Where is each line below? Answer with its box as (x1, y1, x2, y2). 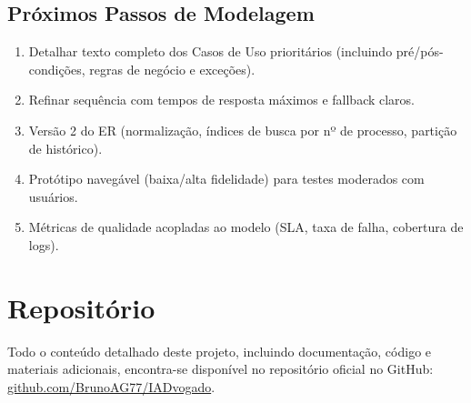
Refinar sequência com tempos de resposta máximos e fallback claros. (28, 90, 416, 109)
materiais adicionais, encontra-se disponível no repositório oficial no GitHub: (7, 359, 434, 378)
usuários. (28, 186, 78, 206)
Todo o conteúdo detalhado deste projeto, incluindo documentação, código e (7, 341, 432, 360)
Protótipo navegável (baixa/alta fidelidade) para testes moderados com (28, 169, 425, 188)
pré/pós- (396, 42, 444, 61)
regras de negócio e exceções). (89, 59, 256, 78)
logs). (28, 235, 59, 254)
